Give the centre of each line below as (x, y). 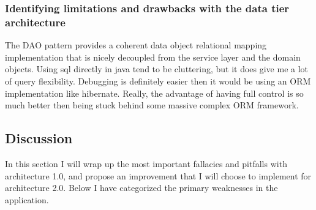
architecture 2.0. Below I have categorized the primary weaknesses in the (141, 188)
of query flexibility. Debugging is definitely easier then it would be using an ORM (158, 81)
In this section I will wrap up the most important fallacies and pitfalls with (146, 163)
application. (27, 199)
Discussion (39, 138)
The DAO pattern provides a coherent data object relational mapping (136, 45)
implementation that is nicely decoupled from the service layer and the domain (153, 57)
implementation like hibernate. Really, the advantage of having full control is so (154, 93)
